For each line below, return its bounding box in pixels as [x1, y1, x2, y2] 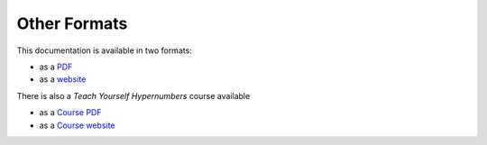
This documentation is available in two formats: [16, 45, 193, 56]
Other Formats [16, 14, 128, 33]
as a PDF [39, 61, 73, 72]
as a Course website [39, 120, 115, 131]
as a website [39, 74, 87, 85]
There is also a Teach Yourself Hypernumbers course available [16, 90, 251, 101]
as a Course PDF [39, 107, 102, 118]
